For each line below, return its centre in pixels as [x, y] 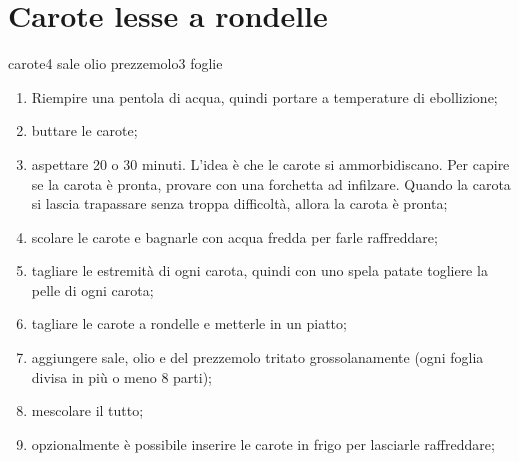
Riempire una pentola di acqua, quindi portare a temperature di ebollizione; [264, 96]
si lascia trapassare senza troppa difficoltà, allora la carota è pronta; [239, 203]
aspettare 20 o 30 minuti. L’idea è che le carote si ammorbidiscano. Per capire [270, 163]
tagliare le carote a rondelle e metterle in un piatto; [189, 323]
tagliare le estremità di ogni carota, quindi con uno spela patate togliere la [259, 270]
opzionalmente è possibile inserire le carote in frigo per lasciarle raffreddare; [263, 443]
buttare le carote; [84, 130]
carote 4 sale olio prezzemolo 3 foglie [115, 63]
